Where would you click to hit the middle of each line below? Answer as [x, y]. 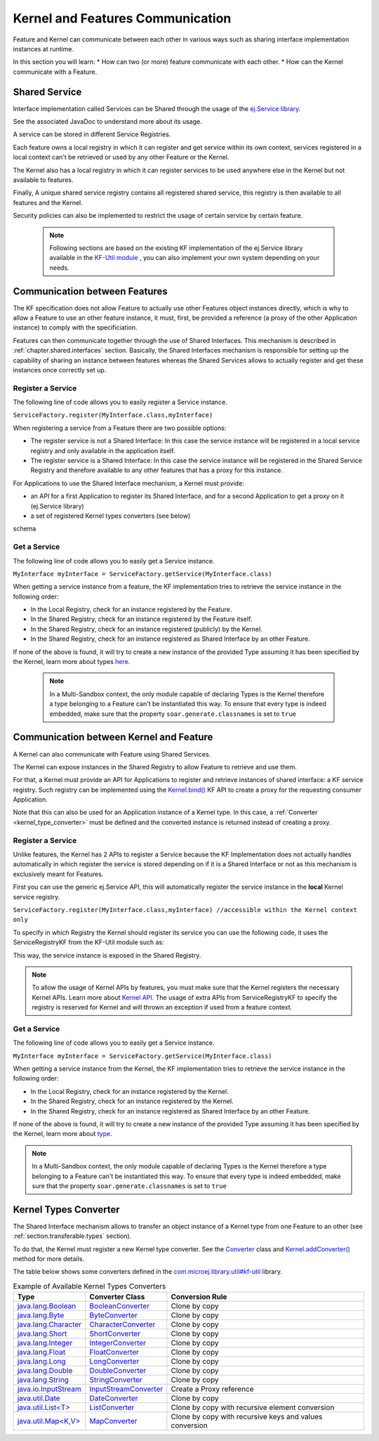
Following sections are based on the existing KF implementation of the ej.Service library [176, 248]
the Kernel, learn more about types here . [72, 662]
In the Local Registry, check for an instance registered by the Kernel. [129, 1091]
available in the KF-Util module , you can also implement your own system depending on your [185, 258]
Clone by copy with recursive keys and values [247, 1417]
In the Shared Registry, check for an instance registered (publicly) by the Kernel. [146, 629]
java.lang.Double [45, 1371]
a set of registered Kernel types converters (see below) [111, 516]
